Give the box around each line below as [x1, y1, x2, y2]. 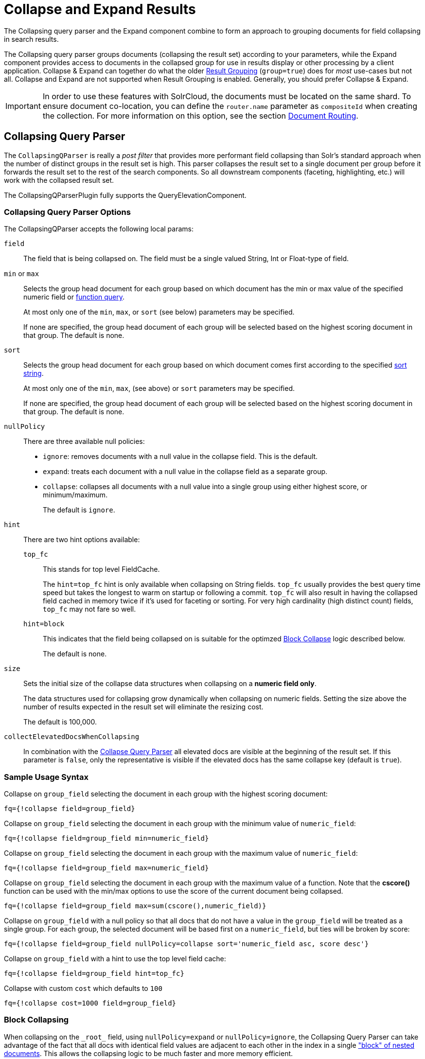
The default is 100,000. [23, 718, 97, 726]
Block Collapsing [4, 1015, 69, 1025]
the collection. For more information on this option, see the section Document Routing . [42, 110, 358, 121]
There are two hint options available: [23, 535, 140, 544]
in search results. [4, 35, 59, 43]
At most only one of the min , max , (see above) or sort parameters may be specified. [23, 384, 295, 393]
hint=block [23, 620, 65, 628]
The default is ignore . [43, 506, 115, 514]
